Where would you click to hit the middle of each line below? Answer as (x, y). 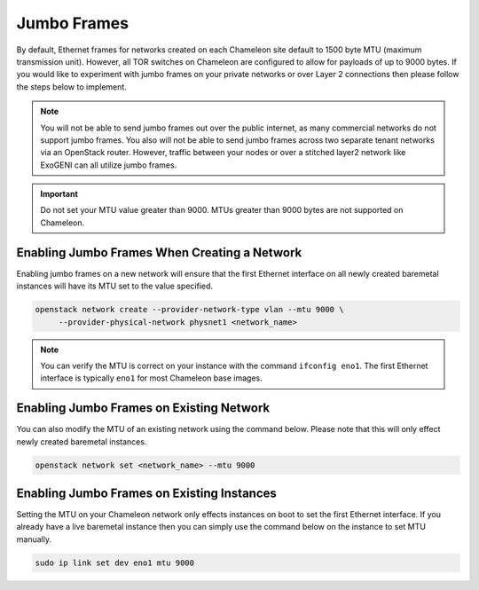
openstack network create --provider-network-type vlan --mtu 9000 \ (189, 310)
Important (59, 194)
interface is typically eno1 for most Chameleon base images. (152, 378)
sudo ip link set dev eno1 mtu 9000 (115, 562)
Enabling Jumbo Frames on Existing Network (143, 408)
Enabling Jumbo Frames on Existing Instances (146, 493)
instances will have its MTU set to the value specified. (114, 286)
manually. (34, 539)
